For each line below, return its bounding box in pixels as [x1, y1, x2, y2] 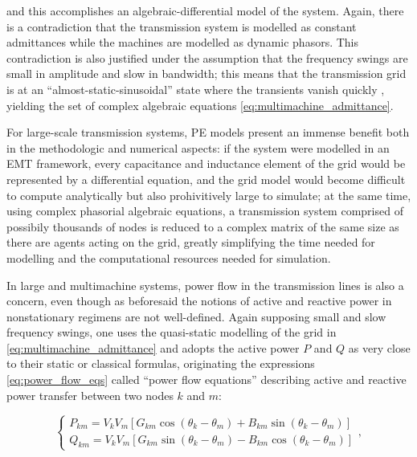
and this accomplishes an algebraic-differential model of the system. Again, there [6, 2, 404, 18]
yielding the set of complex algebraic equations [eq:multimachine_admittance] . [6, 96, 394, 113]
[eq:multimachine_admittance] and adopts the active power [6, 339, 300, 356]
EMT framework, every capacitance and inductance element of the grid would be [6, 155, 406, 172]
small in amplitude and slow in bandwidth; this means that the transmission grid [6, 65, 407, 82]
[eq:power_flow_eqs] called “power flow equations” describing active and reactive [6, 371, 407, 388]
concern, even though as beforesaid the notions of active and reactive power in [6, 292, 392, 309]
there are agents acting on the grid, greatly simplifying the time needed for [6, 234, 375, 251]
